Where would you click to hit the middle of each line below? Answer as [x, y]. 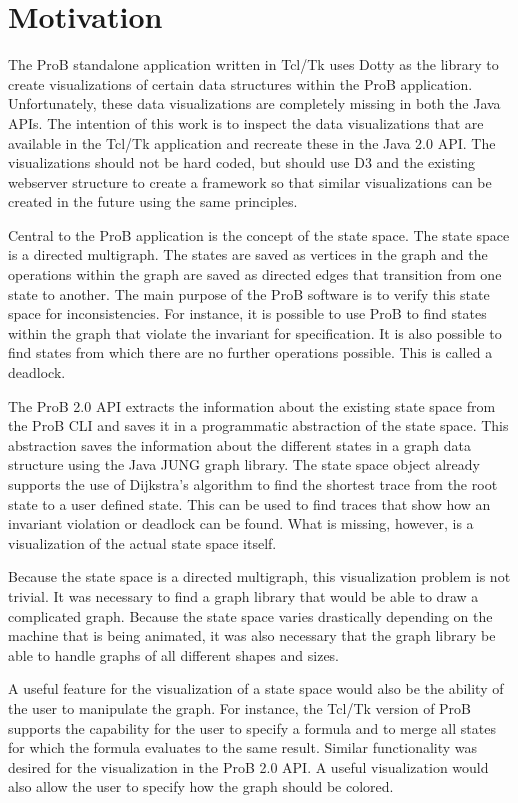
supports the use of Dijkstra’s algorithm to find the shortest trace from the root [253, 484]
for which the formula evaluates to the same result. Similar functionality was [243, 747]
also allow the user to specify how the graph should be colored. [201, 786]
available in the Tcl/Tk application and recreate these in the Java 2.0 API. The [252, 142]
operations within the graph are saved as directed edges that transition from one [255, 274]
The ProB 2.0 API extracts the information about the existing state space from [252, 405]
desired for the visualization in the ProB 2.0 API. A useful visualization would [248, 766]
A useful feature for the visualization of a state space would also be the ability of [256, 688]
